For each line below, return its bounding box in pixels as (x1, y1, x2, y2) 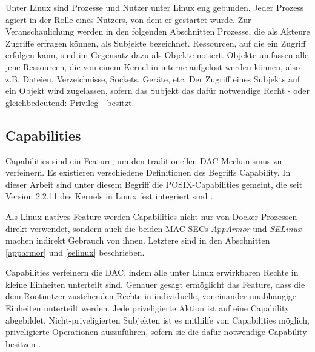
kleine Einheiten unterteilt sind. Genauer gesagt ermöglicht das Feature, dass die (5, 277, 305, 290)
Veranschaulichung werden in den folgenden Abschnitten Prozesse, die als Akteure (5, 25, 310, 38)
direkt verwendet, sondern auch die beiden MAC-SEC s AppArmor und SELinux (5, 222, 302, 234)
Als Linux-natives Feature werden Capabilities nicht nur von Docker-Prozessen (5, 210, 297, 222)
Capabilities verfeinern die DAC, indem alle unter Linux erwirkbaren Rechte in (5, 266, 299, 279)
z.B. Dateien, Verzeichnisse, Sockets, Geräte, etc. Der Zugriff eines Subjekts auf (5, 72, 300, 85)
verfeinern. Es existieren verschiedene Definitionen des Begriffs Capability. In (5, 166, 291, 179)
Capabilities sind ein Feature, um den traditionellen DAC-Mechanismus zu (5, 154, 282, 167)
